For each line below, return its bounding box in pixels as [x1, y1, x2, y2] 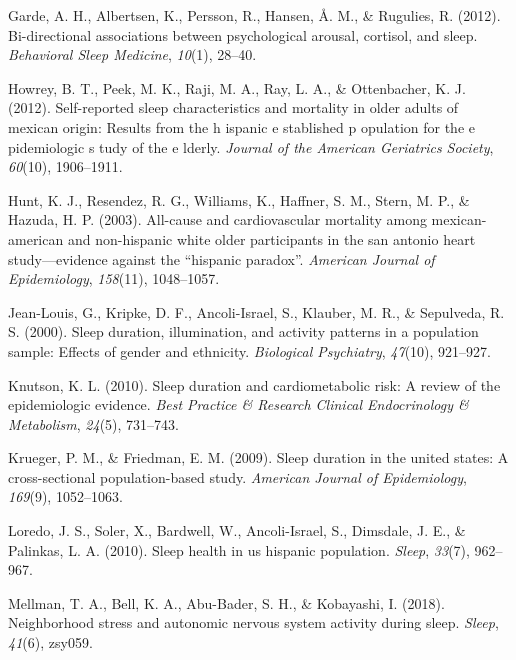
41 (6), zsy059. [8, 632, 93, 653]
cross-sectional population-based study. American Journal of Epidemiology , [8, 466, 467, 487]
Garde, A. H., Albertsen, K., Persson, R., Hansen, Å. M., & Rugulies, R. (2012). [8, 5, 501, 25]
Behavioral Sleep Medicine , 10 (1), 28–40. [8, 44, 257, 65]
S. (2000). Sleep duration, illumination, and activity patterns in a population [8, 321, 479, 342]
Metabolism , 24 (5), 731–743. [8, 413, 179, 434]
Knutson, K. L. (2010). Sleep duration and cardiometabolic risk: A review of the [8, 374, 501, 395]
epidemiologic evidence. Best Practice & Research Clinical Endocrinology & [8, 394, 469, 415]
